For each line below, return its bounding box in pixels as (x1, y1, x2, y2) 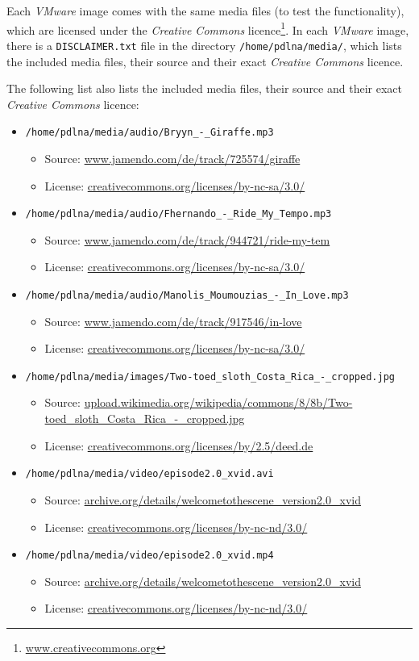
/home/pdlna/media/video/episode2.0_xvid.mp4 (25, 550, 274, 562)
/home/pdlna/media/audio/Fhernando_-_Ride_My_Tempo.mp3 (25, 208, 332, 220)
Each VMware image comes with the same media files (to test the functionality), (6, 2, 404, 19)
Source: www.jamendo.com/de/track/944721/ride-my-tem (44, 231, 330, 248)
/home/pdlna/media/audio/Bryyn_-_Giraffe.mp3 (25, 127, 274, 139)
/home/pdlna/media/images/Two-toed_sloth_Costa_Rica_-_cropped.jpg (25, 370, 395, 383)
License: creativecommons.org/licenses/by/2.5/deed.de (44, 437, 313, 454)
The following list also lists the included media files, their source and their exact (6, 80, 402, 97)
